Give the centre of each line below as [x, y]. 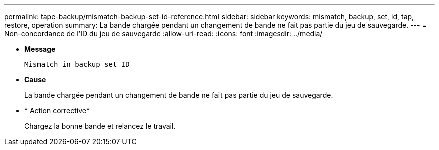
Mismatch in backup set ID [77, 64]
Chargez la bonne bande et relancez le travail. [100, 126]
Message [40, 49]
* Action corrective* [57, 111]
